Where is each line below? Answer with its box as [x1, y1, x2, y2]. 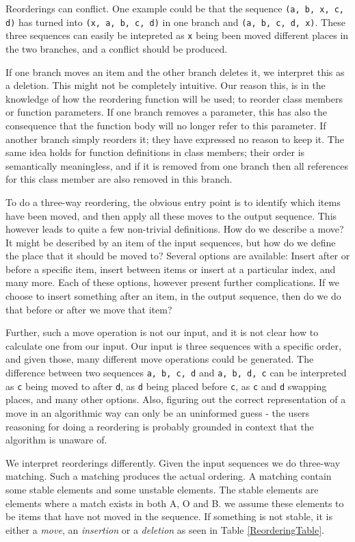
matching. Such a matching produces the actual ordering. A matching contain [5, 469, 332, 483]
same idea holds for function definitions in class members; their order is [5, 145, 305, 159]
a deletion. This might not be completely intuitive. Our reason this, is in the [5, 78, 326, 92]
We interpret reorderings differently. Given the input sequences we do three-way [5, 455, 341, 469]
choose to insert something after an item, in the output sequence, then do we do [5, 289, 341, 303]
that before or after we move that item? [5, 302, 172, 316]
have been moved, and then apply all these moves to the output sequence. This [5, 208, 337, 222]
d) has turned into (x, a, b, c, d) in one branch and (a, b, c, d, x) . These [5, 14, 345, 29]
